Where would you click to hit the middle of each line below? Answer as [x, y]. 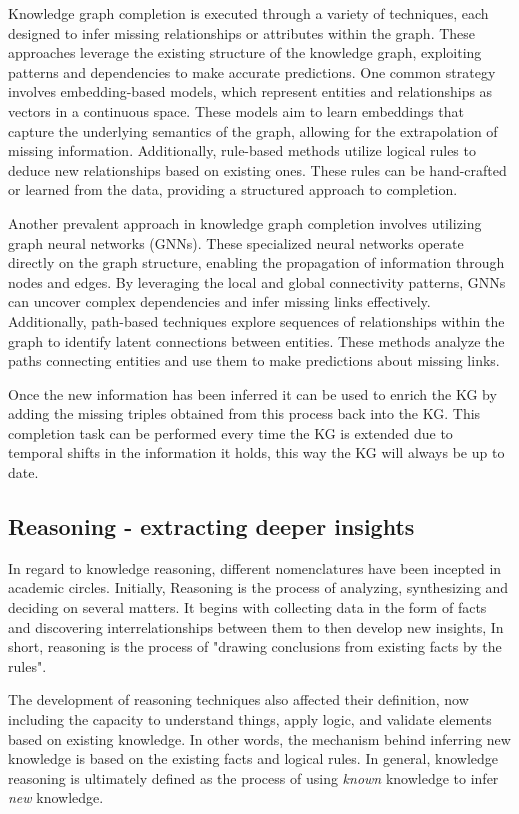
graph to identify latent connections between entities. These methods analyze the [256, 340]
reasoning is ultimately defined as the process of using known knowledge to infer [253, 777]
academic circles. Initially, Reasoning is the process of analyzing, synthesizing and [258, 587]
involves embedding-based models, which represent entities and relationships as [250, 91]
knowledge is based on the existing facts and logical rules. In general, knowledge [253, 758]
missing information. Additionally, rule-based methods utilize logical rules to [242, 150]
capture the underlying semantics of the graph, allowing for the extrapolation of [253, 130]
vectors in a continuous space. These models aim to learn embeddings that [236, 110]
